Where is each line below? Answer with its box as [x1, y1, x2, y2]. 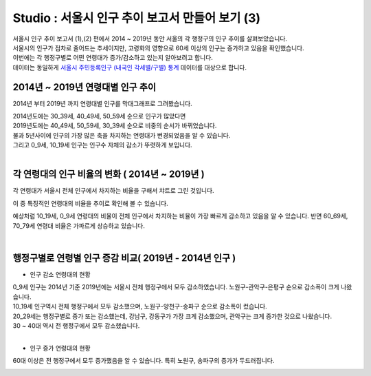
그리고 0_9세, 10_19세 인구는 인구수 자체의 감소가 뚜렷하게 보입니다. [12, 141, 192, 149]
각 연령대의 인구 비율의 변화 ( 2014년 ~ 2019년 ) [12, 169, 205, 180]
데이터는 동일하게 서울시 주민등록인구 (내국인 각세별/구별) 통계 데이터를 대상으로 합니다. [12, 63, 247, 72]
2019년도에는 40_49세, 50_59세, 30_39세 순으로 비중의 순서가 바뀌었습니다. [12, 121, 217, 130]
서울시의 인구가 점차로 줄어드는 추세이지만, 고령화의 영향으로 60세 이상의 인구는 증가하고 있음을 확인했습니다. [12, 43, 305, 52]
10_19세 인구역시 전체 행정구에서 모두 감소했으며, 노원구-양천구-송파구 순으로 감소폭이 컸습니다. [12, 302, 267, 311]
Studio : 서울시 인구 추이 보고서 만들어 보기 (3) [12, 10, 261, 25]
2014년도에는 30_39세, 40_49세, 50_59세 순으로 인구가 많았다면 [12, 112, 186, 121]
